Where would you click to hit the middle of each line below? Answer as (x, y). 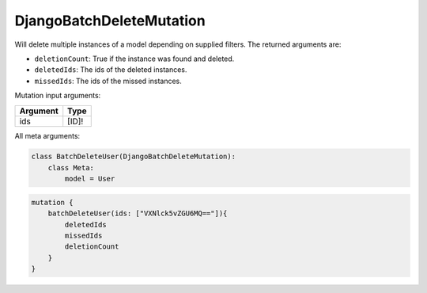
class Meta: (71, 167)
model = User (90, 179)
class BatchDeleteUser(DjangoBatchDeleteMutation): (134, 157)
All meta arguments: (47, 135)
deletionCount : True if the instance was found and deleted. (134, 59)
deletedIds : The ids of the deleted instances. (111, 70)
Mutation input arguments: (58, 96)
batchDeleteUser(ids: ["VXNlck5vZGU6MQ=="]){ (138, 213)
